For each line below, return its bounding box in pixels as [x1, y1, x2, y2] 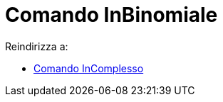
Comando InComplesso [33, 62, 144, 74]
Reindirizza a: [5, 40, 68, 52]
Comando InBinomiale [5, 3, 218, 27]
